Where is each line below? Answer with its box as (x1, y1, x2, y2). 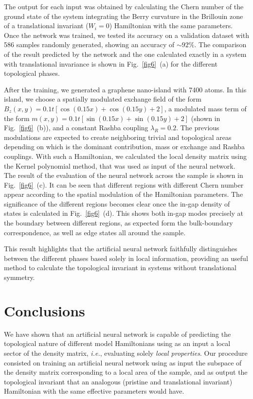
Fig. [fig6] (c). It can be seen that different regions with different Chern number (4, 179, 244, 190)
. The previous (176, 122, 219, 133)
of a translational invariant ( (4, 20, 89, 31)
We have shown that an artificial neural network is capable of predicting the (4, 329, 231, 339)
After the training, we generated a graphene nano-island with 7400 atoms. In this (4, 84, 247, 94)
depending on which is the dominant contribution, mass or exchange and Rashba (4, 141, 245, 152)
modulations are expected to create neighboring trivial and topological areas (4, 132, 232, 142)
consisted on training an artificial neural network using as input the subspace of (4, 357, 242, 367)
